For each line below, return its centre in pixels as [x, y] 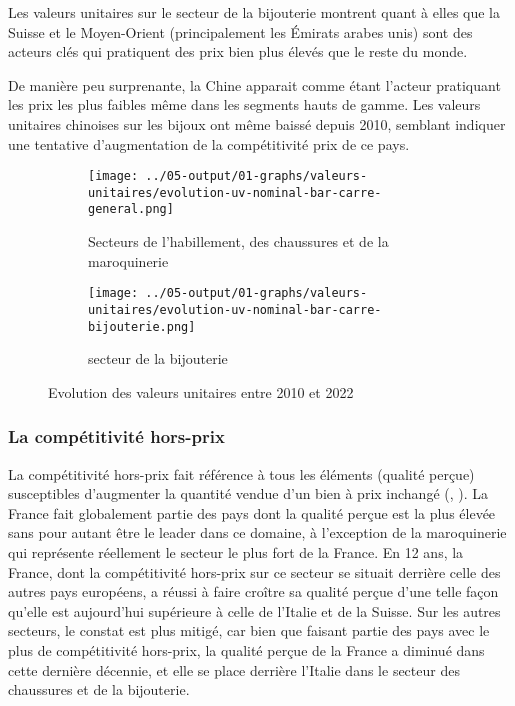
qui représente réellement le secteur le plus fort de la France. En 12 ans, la [236, 552]
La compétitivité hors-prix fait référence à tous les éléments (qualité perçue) [241, 473]
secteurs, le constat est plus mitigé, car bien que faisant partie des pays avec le [249, 630]
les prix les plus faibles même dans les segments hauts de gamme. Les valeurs [244, 104]
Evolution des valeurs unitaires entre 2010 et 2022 [201, 391]
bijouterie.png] [142, 326]
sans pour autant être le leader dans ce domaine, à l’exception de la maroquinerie [257, 532]
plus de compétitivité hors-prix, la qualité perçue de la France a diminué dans [246, 650]
